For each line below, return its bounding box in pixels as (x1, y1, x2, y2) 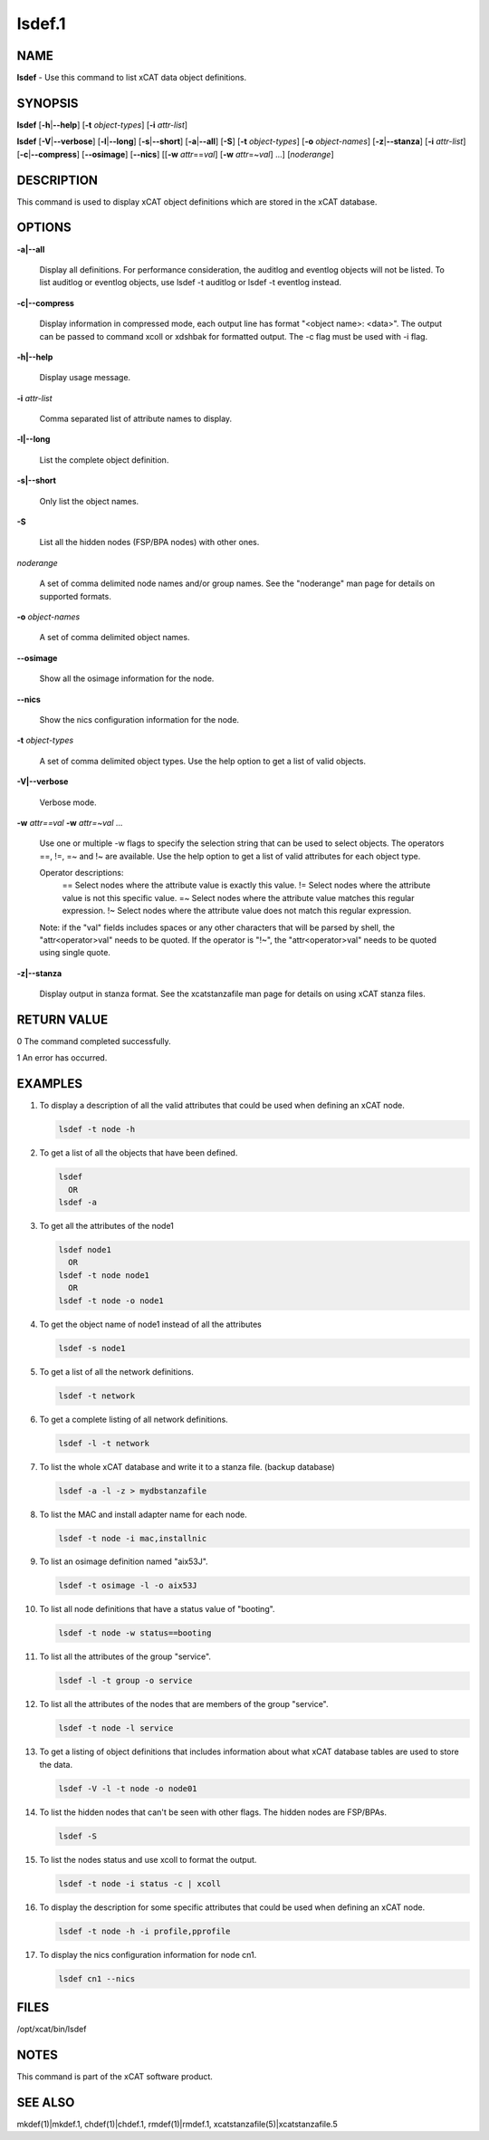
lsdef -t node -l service (58, 1723, 174, 1733)
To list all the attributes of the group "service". (39, 1651, 212, 1662)
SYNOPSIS (16, 95, 79, 110)
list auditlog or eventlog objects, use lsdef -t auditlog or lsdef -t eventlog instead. (39, 277, 342, 288)
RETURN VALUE (16, 1012, 109, 1027)
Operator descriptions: (39, 868, 124, 878)
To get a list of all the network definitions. (39, 1366, 195, 1377)
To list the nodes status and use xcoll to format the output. (39, 1854, 257, 1865)
